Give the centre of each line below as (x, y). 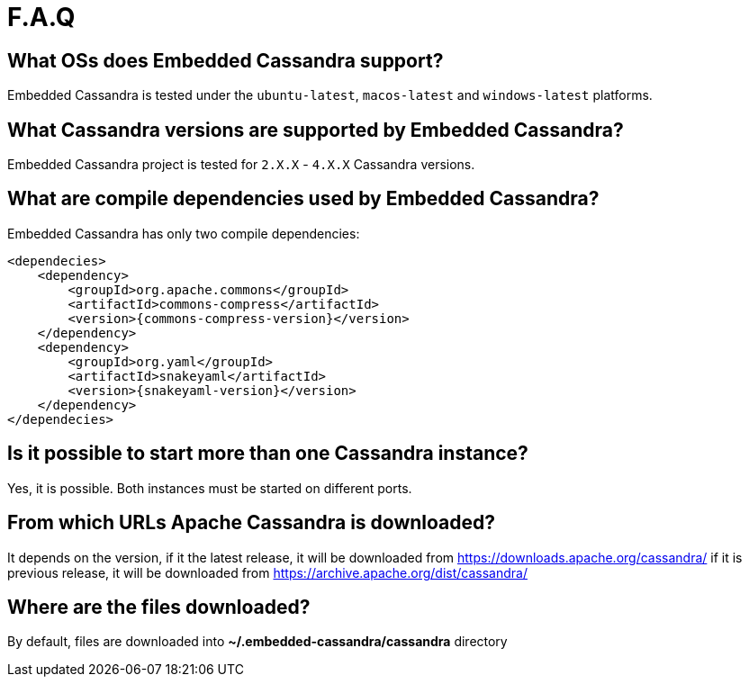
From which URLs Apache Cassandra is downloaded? (252, 523)
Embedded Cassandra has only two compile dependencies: (184, 233)
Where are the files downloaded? (159, 607)
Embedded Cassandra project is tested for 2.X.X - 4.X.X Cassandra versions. (241, 165)
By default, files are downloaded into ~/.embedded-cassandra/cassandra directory (257, 642)
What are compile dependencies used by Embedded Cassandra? (303, 199)
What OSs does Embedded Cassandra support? (226, 60)
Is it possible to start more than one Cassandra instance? (268, 454)
